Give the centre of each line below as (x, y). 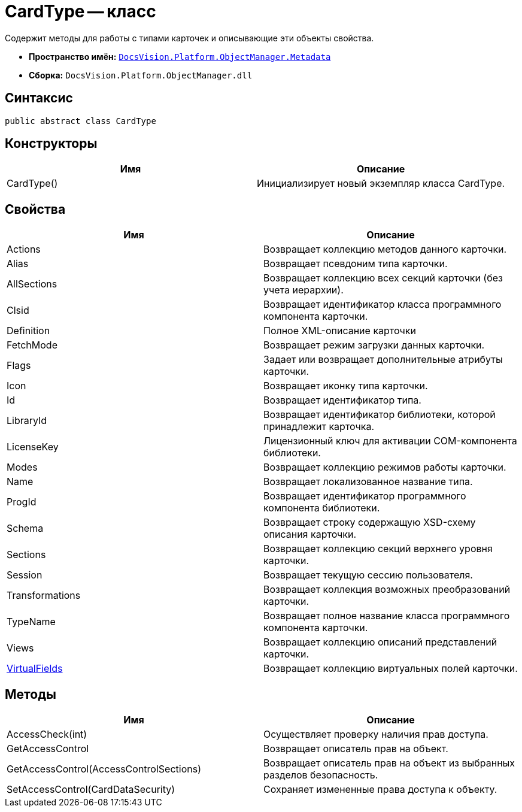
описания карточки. (310, 534)
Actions (24, 249)
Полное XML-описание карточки (340, 331)
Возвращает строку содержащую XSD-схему (370, 522)
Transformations (44, 596)
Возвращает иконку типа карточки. (346, 386)
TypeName (31, 622)
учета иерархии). (304, 290)
